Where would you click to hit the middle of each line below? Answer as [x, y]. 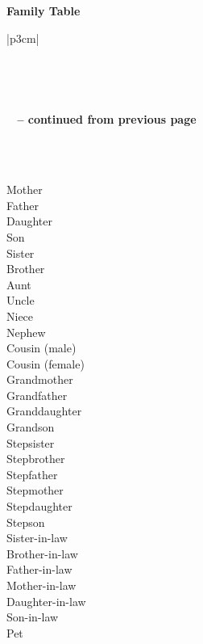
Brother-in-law [42, 553]
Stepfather [32, 474]
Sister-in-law [37, 538]
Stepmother [35, 490]
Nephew [26, 332]
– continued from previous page [107, 119]
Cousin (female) [46, 363]
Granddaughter [44, 411]
